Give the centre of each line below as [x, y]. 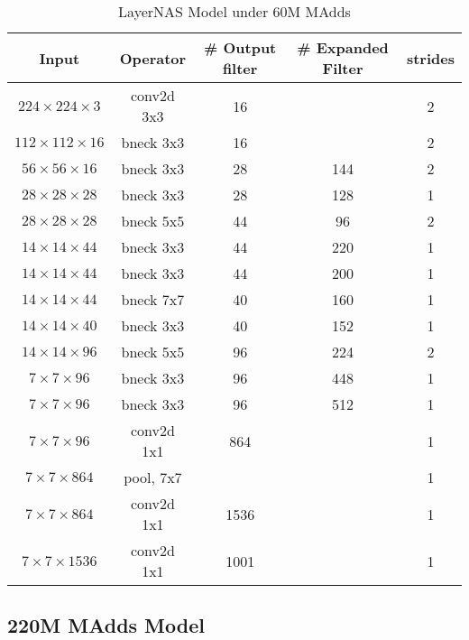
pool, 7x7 [153, 477]
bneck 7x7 [153, 299]
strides [430, 58]
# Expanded [343, 47]
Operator [153, 58]
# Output [240, 47]
